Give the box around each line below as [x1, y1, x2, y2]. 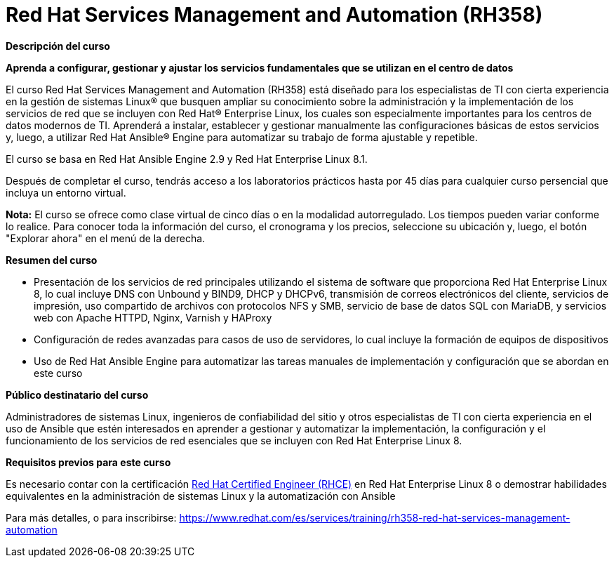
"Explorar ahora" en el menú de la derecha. [6, 232, 206, 244]
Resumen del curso [6, 253, 98, 266]
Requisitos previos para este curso [6, 456, 171, 468]
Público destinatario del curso [6, 388, 149, 401]
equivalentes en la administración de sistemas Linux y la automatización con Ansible [6, 489, 396, 502]
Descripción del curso [6, 39, 110, 52]
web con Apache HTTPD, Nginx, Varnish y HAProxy [34, 311, 272, 324]
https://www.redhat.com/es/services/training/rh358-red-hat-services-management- [179, 511, 570, 524]
